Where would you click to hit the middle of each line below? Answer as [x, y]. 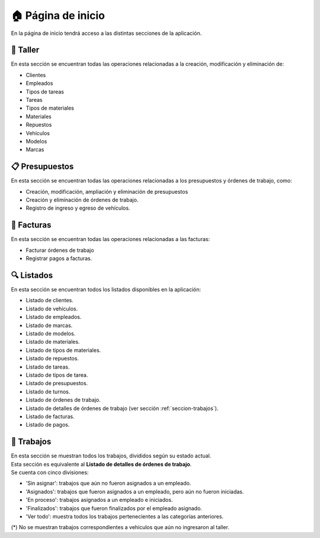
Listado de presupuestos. [57, 383]
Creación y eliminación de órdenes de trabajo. [82, 200]
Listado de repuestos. [52, 358]
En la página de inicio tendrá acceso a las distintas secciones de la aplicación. [106, 33]
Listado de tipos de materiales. [63, 350]
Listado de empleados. [54, 317]
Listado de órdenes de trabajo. [63, 400]
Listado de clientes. [50, 300]
